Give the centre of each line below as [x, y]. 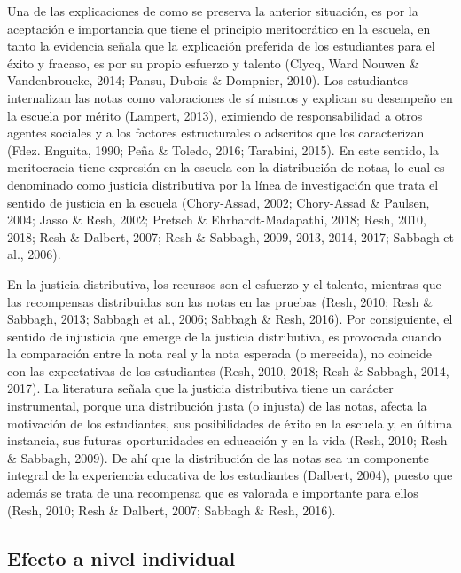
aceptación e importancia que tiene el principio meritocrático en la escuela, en [219, 28]
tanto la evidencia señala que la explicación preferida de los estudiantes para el [221, 46]
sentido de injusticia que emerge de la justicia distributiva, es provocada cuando [224, 336]
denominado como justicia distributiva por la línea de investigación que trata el [223, 184]
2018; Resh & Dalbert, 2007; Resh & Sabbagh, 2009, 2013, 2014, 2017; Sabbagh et [231, 236]
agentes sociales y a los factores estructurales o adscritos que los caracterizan [216, 133]
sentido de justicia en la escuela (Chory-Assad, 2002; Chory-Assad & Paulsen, [219, 202]
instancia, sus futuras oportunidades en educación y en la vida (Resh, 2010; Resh [227, 440]
